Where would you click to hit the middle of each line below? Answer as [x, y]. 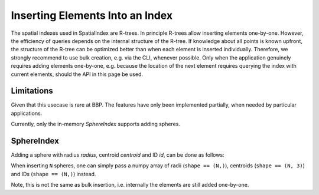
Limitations [32, 91]
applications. [27, 113]
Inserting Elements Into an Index [92, 15]
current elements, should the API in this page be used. [77, 74]
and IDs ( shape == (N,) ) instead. [53, 174]
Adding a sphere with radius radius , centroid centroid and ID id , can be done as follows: [118, 155]
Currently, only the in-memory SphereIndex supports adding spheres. [95, 124]
